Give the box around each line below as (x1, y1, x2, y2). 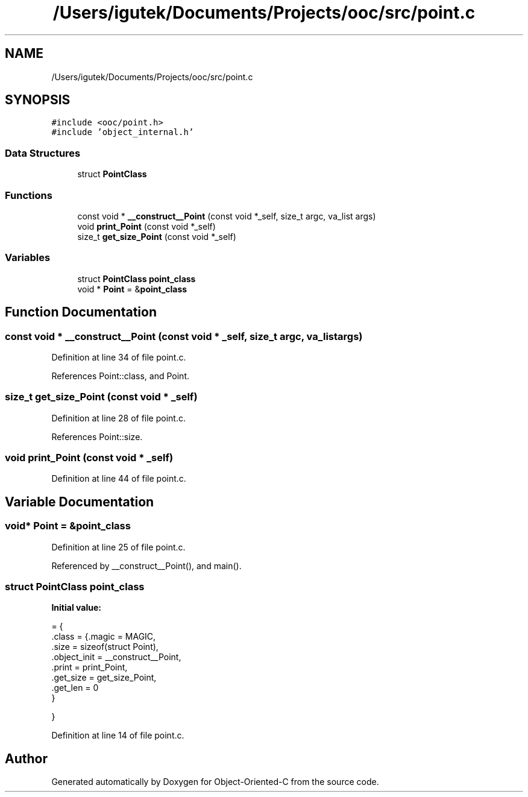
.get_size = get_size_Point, (51, 672, 157, 683)
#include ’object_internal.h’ (51, 127, 194, 137)
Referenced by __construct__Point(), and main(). (51, 560, 242, 571)
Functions (5, 189, 52, 201)
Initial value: (51, 602, 101, 613)
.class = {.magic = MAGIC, (51, 631, 156, 642)
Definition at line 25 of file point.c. (51, 541, 186, 552)
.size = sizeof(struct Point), (51, 641, 159, 652)
